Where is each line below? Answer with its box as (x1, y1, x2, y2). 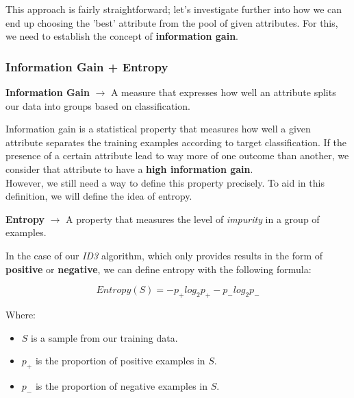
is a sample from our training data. (31, 330, 178, 344)
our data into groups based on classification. (5, 98, 190, 113)
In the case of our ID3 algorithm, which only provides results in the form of (5, 248, 323, 262)
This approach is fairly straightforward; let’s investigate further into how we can (5, 2, 342, 16)
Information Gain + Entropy (5, 58, 168, 75)
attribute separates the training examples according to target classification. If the (5, 134, 346, 149)
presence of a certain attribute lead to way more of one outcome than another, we (5, 148, 349, 163)
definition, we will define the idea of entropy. (5, 189, 192, 203)
